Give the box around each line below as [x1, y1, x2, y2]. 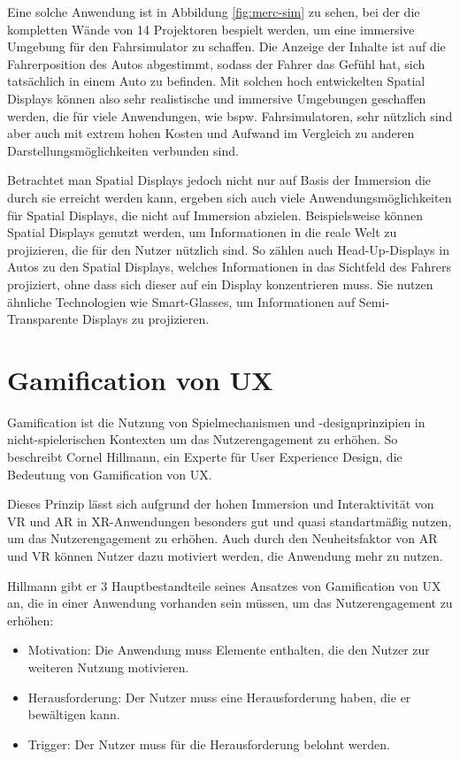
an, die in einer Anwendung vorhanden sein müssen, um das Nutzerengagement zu [7, 594, 453, 612]
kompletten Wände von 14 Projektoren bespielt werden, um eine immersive [7, 19, 415, 38]
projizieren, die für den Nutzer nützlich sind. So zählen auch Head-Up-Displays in [7, 240, 449, 258]
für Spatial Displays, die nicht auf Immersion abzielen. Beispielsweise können [7, 205, 423, 224]
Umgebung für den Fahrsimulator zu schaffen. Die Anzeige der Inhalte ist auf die [7, 37, 446, 56]
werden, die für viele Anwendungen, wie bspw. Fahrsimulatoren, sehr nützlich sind [7, 106, 453, 125]
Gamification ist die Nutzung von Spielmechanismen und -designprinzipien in [7, 412, 425, 431]
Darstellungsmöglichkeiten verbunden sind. [7, 141, 239, 159]
